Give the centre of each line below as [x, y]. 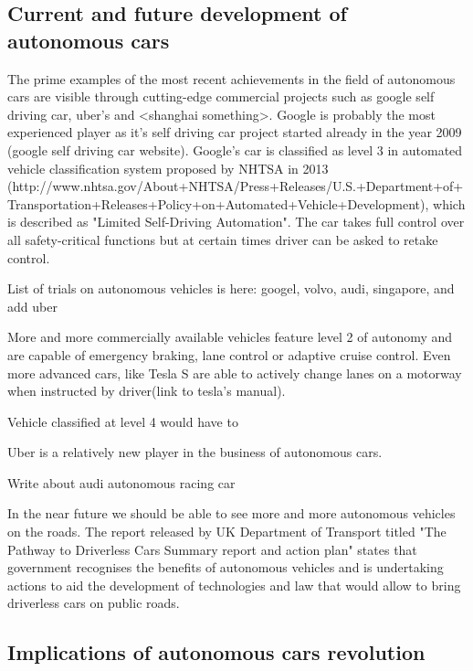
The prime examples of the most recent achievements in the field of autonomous [231, 78]
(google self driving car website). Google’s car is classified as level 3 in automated [235, 149]
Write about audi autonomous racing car [121, 482]
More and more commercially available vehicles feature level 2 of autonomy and [230, 337]
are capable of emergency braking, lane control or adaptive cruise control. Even [229, 354]
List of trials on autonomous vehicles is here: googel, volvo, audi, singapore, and [231, 288]
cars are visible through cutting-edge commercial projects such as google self [221, 96]
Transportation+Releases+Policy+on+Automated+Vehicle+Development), [218, 203]
